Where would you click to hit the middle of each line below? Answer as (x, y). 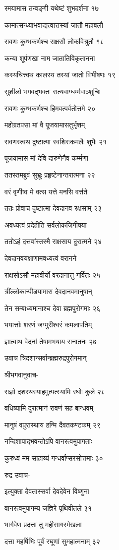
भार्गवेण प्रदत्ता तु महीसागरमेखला (43, 524)
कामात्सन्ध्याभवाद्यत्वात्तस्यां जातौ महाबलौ (54, 25)
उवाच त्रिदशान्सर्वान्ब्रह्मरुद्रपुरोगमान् (46, 358)
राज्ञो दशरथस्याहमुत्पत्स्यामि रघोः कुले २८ (55, 391)
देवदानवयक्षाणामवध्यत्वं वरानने (41, 258)
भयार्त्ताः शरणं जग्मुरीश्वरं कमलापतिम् (48, 325)
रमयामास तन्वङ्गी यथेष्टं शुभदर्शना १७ (52, 8)
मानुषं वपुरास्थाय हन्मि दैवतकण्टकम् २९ (53, 424)
